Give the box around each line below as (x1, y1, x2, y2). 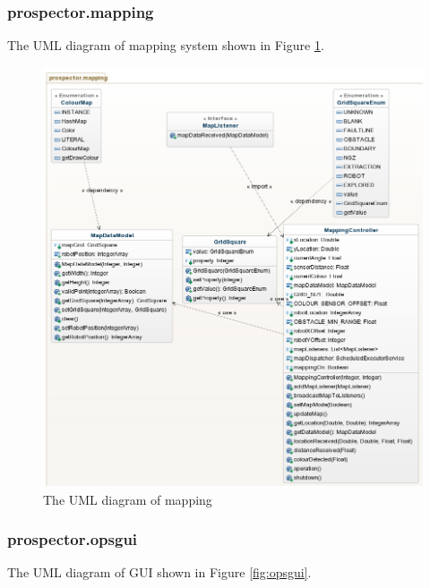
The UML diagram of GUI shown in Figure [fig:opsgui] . (7, 563, 312, 582)
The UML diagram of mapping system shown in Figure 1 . (7, 36, 324, 55)
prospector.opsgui (7, 528, 138, 550)
